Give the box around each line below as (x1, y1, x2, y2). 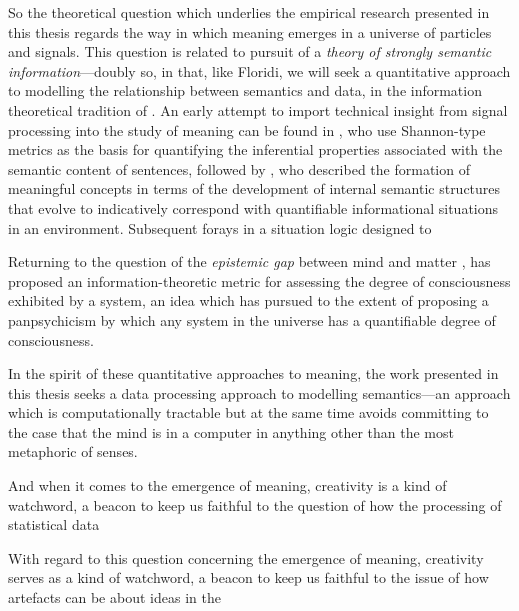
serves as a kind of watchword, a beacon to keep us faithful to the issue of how (8, 567, 489, 588)
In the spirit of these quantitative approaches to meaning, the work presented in (8, 363, 499, 384)
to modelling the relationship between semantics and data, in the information (8, 80, 482, 101)
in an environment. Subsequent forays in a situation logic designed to (8, 217, 432, 238)
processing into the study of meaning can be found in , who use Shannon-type (8, 119, 486, 140)
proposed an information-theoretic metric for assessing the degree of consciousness (8, 270, 511, 291)
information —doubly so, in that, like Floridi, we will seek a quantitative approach (8, 60, 511, 81)
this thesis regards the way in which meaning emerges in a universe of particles (8, 21, 492, 42)
